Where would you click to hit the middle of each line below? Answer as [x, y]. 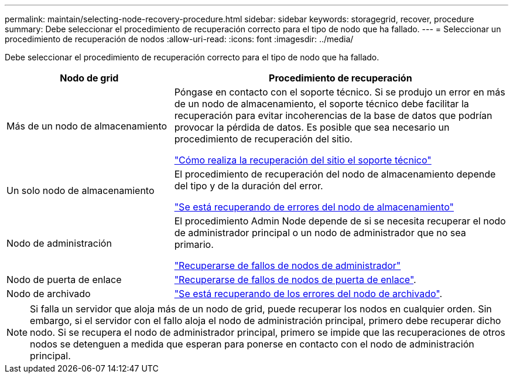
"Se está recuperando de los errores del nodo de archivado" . [308, 294]
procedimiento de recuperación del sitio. [263, 139]
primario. [194, 244]
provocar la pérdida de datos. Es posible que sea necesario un [312, 127]
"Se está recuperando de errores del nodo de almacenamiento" [314, 207]
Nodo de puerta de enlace [64, 280]
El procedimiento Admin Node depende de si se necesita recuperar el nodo [340, 221]
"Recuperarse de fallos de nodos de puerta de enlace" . [295, 280]
